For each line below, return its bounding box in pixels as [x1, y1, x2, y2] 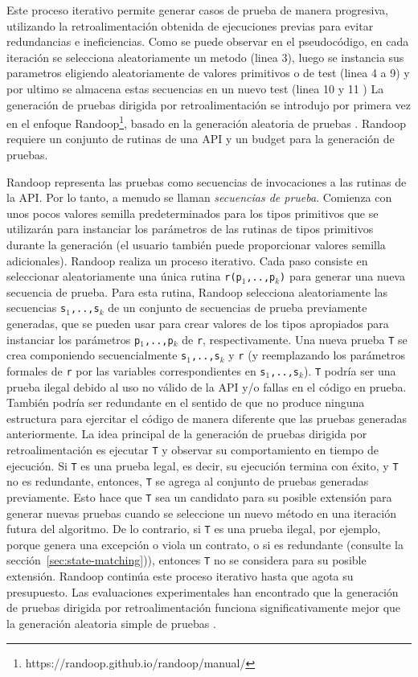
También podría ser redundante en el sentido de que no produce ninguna [6, 394, 365, 411]
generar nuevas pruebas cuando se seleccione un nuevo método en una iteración [6, 504, 396, 521]
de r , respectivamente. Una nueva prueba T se [182, 330, 408, 347]
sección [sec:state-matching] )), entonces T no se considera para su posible [6, 552, 367, 568]
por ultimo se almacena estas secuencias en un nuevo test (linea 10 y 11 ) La [6, 80, 384, 96]
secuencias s [6, 299, 67, 316]
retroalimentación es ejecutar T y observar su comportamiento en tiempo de [6, 441, 379, 457]
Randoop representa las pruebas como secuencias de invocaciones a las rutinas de [6, 173, 407, 190]
